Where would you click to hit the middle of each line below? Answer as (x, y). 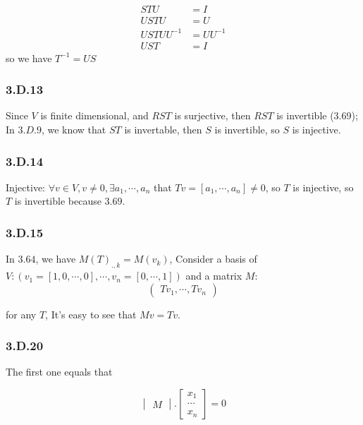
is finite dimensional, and (94, 115)
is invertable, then (163, 130)
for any (21, 314)
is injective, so (323, 187)
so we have (29, 58)
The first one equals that (59, 372)
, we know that (74, 130)
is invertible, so (247, 130)
